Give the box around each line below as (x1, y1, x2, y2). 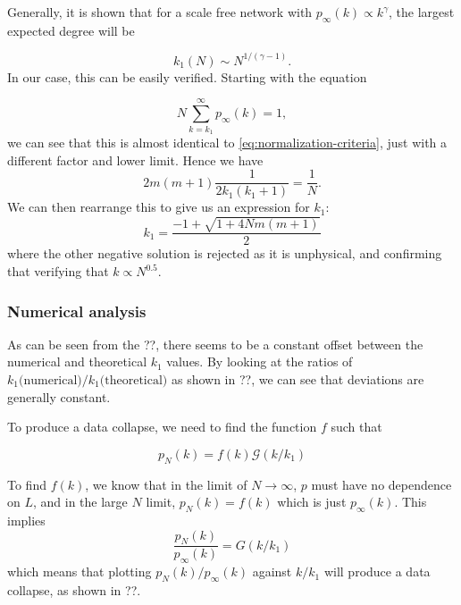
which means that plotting (7, 562, 152, 581)
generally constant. (7, 387, 111, 406)
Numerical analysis (7, 299, 147, 322)
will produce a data (323, 562, 431, 581)
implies (7, 511, 46, 529)
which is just (277, 492, 347, 511)
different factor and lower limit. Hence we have (7, 150, 264, 169)
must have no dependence (311, 475, 452, 493)
